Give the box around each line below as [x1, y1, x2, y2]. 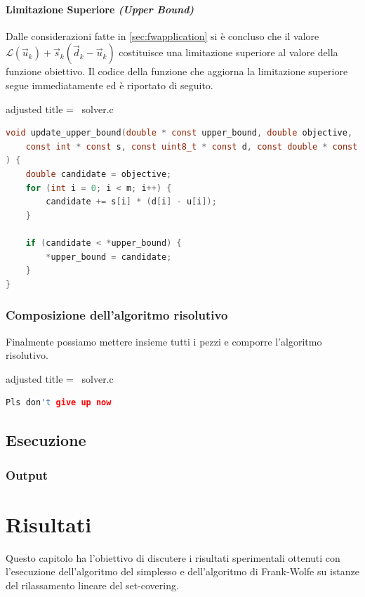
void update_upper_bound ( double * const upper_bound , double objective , [6, 128, 353, 138]
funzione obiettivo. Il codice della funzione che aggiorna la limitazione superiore [6, 64, 348, 79]
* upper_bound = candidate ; [46, 251, 172, 262]
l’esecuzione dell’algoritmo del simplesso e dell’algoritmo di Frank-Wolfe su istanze [6, 564, 359, 579]
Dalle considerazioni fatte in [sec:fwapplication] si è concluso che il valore [6, 28, 319, 43]
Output [6, 466, 48, 483]
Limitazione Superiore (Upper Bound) [6, 1, 194, 16]
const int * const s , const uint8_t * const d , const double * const [25, 141, 358, 152]
